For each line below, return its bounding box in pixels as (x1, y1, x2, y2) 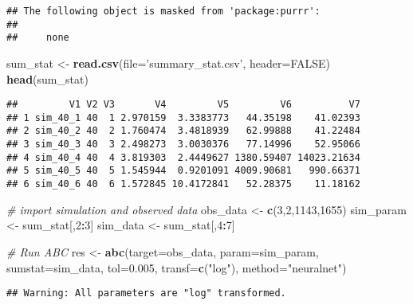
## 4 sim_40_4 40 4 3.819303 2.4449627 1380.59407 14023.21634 (6, 151, 360, 163)
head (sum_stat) (6, 70, 88, 87)
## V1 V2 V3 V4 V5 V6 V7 (6, 99, 360, 111)
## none (6, 32, 69, 44)
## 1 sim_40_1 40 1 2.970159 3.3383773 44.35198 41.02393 (6, 111, 360, 123)
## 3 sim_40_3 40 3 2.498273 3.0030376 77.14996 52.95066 (6, 139, 360, 151)
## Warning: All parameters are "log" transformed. (6, 287, 286, 299)
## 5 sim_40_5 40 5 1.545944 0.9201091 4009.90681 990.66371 (6, 165, 360, 177)
